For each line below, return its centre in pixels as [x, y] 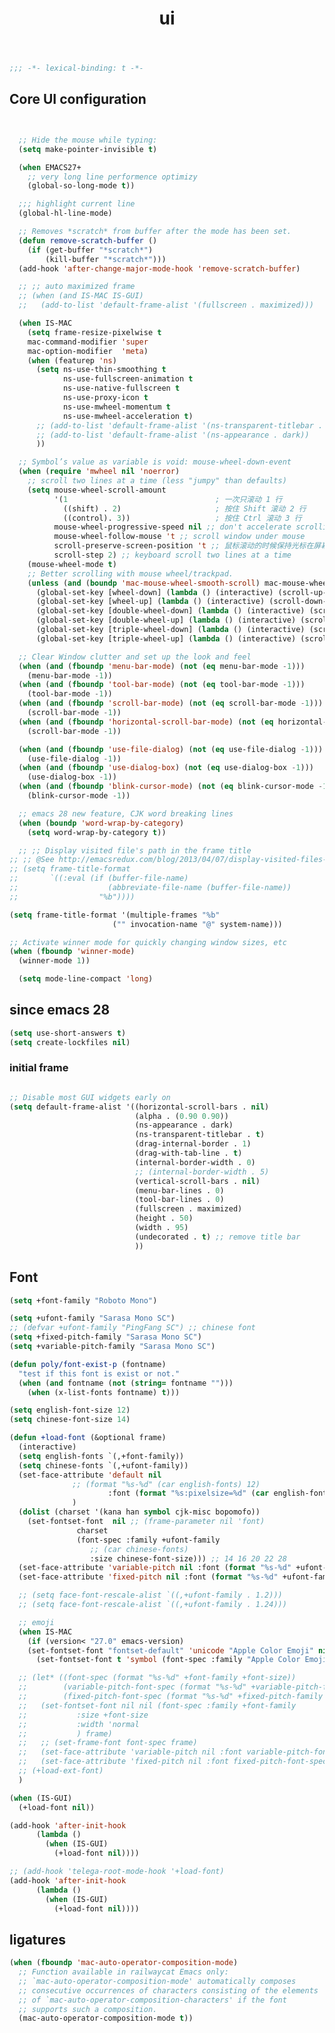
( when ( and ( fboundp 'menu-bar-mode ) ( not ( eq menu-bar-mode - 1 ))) [162, 666]
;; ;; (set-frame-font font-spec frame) [108, 1743]
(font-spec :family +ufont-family [148, 1540]
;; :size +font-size [83, 1715]
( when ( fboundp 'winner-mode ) [72, 952]
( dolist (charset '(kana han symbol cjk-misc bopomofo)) [139, 1512]
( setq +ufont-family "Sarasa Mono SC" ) [92, 1318]
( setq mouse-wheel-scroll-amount [97, 490]
